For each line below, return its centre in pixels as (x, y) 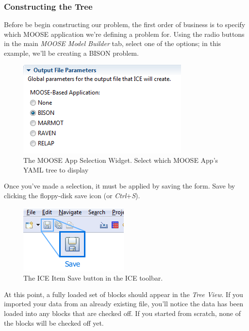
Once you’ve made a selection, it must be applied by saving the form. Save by (120, 186)
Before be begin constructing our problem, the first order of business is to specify (125, 24)
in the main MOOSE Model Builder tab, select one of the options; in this (113, 43)
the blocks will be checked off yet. (54, 323)
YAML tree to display (56, 169)
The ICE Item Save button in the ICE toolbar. (93, 278)
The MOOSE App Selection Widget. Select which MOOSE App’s (121, 160)
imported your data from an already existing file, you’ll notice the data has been (124, 304)
